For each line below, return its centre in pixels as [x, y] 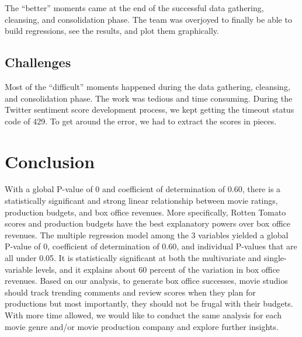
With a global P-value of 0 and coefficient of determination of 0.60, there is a [143, 189]
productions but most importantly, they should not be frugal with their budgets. [149, 303]
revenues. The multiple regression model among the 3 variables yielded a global [147, 234]
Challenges [38, 62]
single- [275, 258]
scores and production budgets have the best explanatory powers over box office [148, 223]
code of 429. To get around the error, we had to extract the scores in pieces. [141, 121]
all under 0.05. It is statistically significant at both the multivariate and [133, 258]
